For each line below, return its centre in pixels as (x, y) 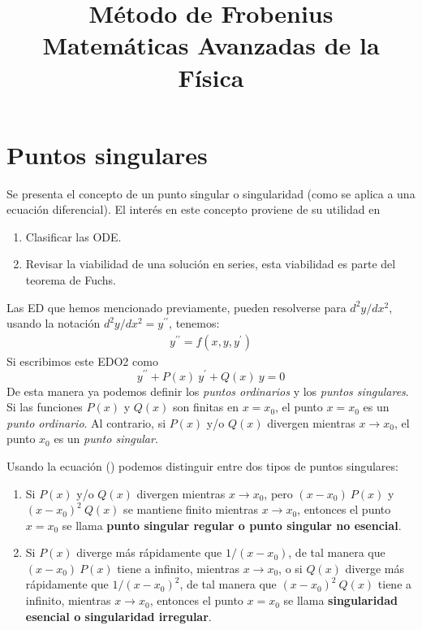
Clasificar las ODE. (73, 236)
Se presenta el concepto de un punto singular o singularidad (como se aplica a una (211, 193)
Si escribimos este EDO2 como (82, 361)
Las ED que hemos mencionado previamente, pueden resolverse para (177, 307)
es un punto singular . (106, 439)
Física (211, 77)
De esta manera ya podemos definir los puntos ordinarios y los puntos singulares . (208, 391)
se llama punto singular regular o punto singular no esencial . (232, 525)
